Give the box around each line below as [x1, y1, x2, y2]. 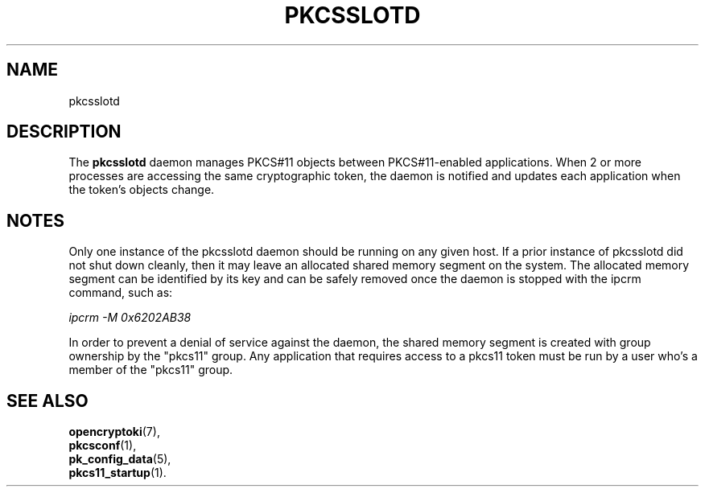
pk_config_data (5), [68, 452, 171, 466]
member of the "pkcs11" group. [68, 363, 233, 377]
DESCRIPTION [6, 121, 122, 142]
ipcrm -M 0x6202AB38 [68, 310, 192, 325]
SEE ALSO [6, 390, 89, 411]
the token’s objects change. [68, 183, 215, 197]
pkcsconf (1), [68, 438, 137, 453]
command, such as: [68, 286, 173, 300]
